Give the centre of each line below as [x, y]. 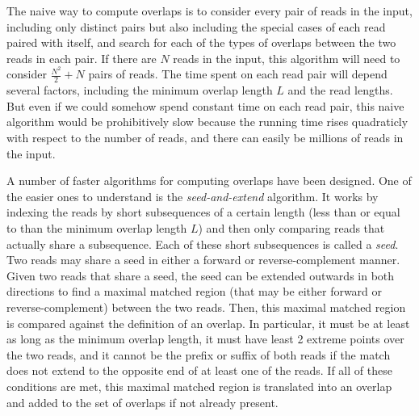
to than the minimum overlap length [97, 228]
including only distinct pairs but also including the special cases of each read [196, 26]
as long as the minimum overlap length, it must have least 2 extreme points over [205, 339]
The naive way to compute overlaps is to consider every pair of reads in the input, [209, 11]
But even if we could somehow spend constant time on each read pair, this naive [205, 105]
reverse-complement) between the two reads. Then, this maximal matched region [206, 307]
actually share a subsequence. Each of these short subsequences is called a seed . [203, 244]
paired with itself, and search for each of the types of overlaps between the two [201, 42]
